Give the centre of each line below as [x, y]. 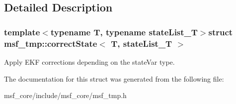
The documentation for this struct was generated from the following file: [114, 78]
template [22, 32]
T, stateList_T [142, 43]
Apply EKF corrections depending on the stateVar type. [89, 61]
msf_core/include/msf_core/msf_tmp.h [65, 95]
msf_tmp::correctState [51, 43]
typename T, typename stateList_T [124, 32]
